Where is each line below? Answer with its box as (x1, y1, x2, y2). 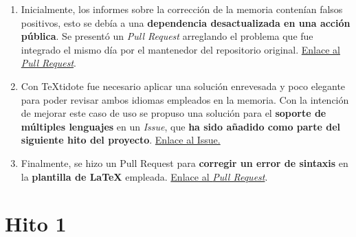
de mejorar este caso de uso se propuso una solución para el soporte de (21, 106, 326, 120)
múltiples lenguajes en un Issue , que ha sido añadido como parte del (21, 119, 341, 133)
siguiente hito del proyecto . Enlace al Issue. (21, 133, 221, 147)
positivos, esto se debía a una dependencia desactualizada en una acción (21, 15, 351, 30)
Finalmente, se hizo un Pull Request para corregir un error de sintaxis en (21, 155, 348, 170)
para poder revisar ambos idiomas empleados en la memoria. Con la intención (21, 92, 349, 106)
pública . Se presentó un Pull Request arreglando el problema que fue (21, 29, 313, 43)
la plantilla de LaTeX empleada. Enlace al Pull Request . (21, 169, 268, 183)
